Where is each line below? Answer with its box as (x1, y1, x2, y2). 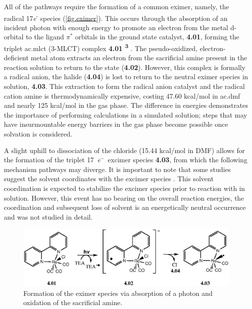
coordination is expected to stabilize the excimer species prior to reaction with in (4, 183, 245, 193)
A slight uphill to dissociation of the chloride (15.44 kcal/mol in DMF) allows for (4, 145, 245, 155)
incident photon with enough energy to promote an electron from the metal (4, 22, 228, 32)
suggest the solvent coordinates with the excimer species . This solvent (4, 173, 214, 184)
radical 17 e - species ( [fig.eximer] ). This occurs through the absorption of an (4, 11, 228, 23)
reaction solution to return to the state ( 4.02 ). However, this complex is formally (4, 62, 246, 72)
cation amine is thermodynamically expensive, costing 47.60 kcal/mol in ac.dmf (4, 90, 240, 101)
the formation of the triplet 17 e (4, 154, 101, 165)
